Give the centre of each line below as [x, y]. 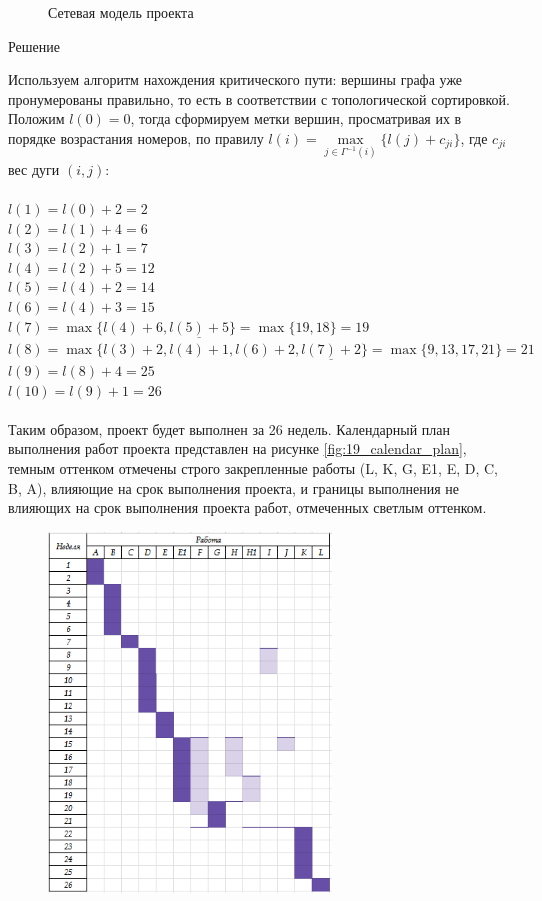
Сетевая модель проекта [121, 12]
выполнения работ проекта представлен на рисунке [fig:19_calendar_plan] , [237, 448]
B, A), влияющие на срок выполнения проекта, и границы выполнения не [234, 487]
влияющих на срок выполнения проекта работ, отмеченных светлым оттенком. [247, 507]
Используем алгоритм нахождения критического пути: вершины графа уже [235, 79]
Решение [34, 45]
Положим [36, 118]
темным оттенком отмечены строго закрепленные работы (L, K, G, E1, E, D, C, [253, 467]
